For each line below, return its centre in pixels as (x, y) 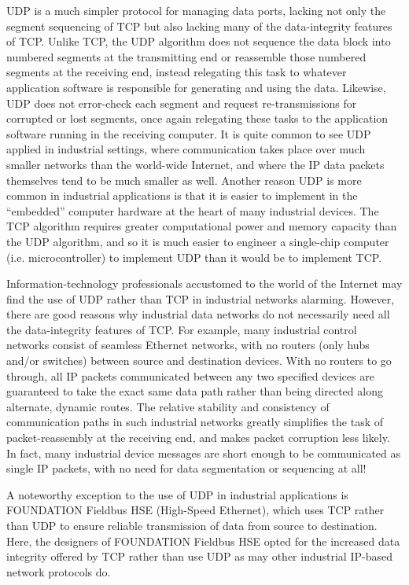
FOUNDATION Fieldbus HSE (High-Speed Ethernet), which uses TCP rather (195, 510)
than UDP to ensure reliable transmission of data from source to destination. (192, 525)
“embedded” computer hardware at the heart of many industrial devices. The (193, 210)
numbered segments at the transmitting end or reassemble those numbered (186, 56)
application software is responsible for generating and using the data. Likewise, (196, 87)
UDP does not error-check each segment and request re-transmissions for (182, 103)
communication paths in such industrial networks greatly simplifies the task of (195, 422)
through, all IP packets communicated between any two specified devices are (190, 375)
